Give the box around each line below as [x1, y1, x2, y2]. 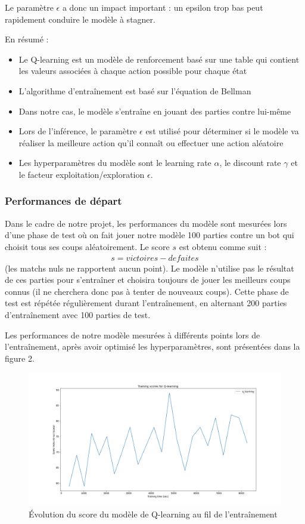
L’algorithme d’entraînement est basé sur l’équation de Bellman [18, 84, 251, 97]
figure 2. [5, 352, 35, 364]
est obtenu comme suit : [179, 240, 267, 252]
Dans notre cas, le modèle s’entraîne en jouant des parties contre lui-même [18, 104, 291, 117]
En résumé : [5, 33, 49, 45]
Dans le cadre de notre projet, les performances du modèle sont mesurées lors [5, 217, 287, 229]
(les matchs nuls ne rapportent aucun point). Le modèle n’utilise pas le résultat [5, 261, 294, 274]
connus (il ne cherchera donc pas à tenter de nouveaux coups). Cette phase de [5, 285, 289, 297]
